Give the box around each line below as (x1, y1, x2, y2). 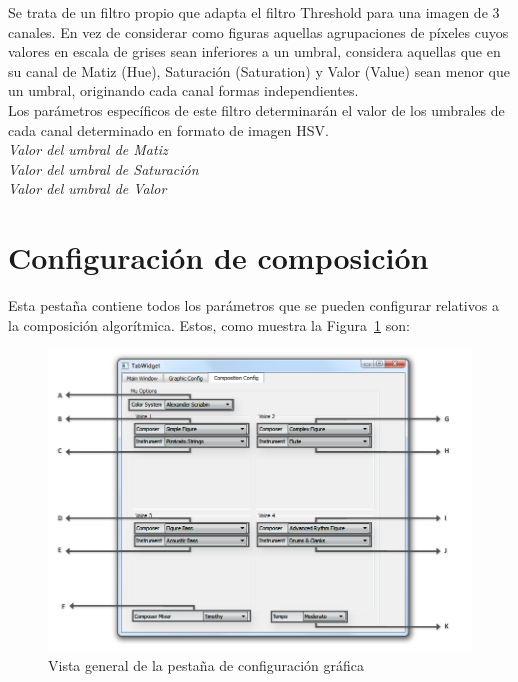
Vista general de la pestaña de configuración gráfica (48, 655, 365, 676)
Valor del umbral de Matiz (8, 139, 168, 160)
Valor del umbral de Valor (8, 178, 167, 199)
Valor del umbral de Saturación (8, 158, 199, 179)
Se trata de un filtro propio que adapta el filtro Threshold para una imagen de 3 (8, 2, 500, 22)
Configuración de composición (8, 237, 429, 278)
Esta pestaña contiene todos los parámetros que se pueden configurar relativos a (8, 295, 499, 316)
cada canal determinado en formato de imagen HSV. (8, 119, 329, 140)
